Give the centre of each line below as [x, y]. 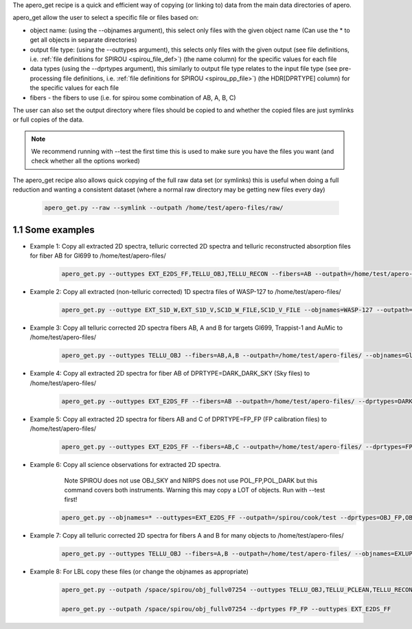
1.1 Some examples [54, 230]
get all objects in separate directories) [83, 40]
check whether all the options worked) [85, 161]
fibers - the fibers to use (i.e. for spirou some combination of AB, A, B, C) [133, 98]
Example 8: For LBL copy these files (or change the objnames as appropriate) [139, 572]
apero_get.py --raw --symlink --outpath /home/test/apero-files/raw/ [164, 208]
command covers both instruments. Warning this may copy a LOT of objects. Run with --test [195, 490]
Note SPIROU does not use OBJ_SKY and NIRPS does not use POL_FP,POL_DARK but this [191, 480]
